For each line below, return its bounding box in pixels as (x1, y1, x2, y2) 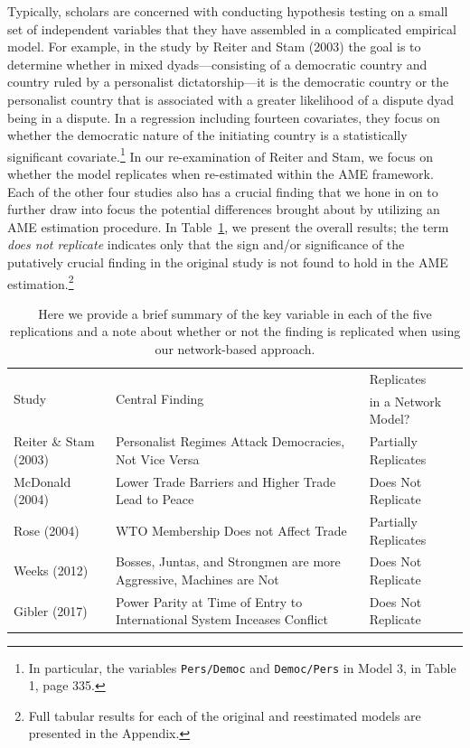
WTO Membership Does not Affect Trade (115, 520, 347, 539)
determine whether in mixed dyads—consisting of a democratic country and (7, 54, 428, 73)
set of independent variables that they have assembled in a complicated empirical (7, 19, 456, 38)
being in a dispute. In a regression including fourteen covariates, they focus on (7, 108, 440, 126)
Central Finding (115, 389, 204, 408)
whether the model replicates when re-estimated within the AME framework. (7, 164, 434, 182)
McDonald (14, 472, 71, 491)
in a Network (369, 391, 442, 410)
